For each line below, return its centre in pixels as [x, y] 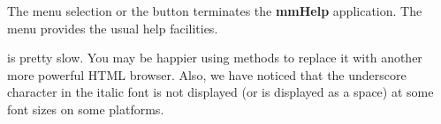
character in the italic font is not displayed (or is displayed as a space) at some [220, 92]
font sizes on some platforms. [86, 109]
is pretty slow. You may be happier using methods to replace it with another [215, 58]
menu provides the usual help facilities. [113, 28]
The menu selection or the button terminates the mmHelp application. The [215, 11]
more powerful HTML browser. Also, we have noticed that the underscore [207, 74]
